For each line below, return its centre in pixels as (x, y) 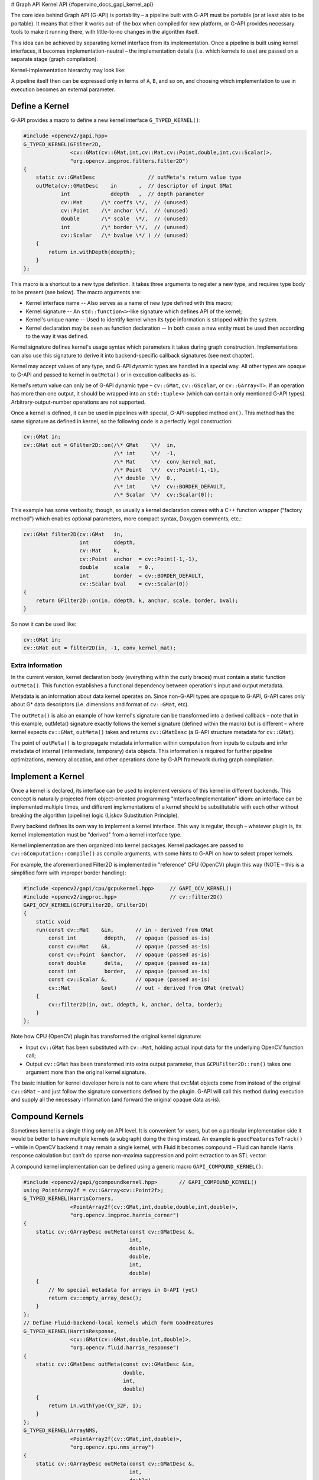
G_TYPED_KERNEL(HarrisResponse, (70, 1331)
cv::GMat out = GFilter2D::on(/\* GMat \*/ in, (100, 445)
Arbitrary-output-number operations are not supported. (78, 402)
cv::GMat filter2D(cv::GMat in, (73, 534)
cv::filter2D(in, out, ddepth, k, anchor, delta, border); (136, 1004)
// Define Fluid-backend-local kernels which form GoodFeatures (118, 1323)
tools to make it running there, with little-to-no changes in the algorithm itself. (105, 32)
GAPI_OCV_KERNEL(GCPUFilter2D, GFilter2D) (86, 905)
